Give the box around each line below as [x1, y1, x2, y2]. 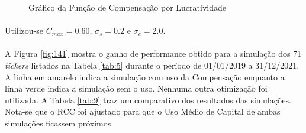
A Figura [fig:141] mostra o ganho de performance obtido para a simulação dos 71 [5, 47, 302, 60]
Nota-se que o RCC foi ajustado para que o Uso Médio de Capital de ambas [5, 105, 281, 118]
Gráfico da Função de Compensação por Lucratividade [28, 1, 226, 13]
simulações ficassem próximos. [5, 116, 114, 129]
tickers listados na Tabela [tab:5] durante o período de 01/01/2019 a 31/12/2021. [5, 59, 299, 71]
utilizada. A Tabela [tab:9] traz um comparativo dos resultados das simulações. [5, 93, 291, 106]
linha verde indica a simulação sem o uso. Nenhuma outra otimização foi [5, 82, 268, 95]
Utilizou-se [5, 24, 44, 37]
